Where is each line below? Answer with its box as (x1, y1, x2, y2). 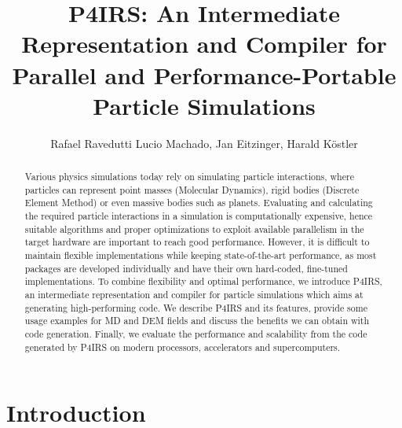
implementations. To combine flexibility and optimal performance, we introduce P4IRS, (24, 275, 382, 288)
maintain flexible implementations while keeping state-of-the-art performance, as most (24, 249, 377, 262)
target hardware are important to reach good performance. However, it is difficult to (24, 235, 370, 249)
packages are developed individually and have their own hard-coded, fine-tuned (24, 261, 348, 275)
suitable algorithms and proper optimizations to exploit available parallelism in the (24, 222, 364, 235)
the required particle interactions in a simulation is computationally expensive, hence (24, 209, 373, 223)
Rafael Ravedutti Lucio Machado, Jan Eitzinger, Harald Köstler (50, 135, 358, 151)
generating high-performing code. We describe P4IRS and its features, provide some (24, 301, 367, 314)
